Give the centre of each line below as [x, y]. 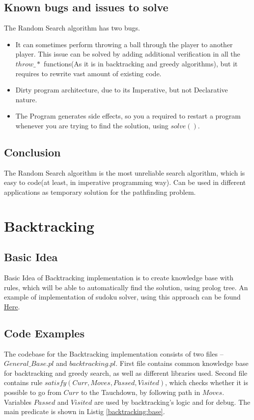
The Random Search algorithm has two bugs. [72, 28]
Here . [12, 306]
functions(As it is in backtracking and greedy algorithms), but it [141, 63]
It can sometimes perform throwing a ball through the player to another [124, 44]
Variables [18, 402]
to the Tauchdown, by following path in [141, 392]
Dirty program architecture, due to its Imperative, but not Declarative [122, 90]
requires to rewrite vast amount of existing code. [88, 73]
